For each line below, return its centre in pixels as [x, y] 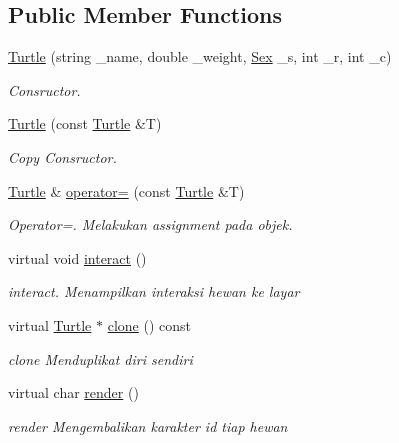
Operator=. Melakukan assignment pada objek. [150, 224]
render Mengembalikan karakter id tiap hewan [148, 425]
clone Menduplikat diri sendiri [100, 358]
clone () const [149, 324]
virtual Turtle [50, 324]
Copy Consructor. [62, 156]
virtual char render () [73, 392]
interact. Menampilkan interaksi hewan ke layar [154, 291]
